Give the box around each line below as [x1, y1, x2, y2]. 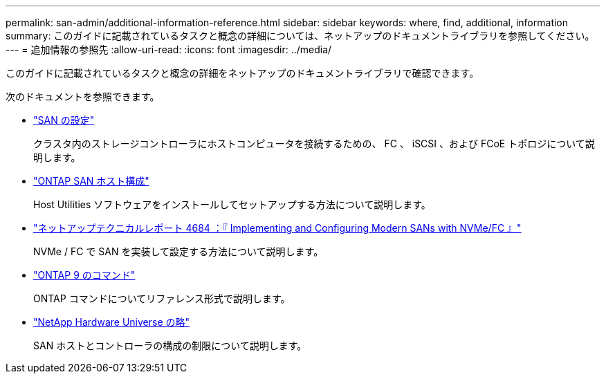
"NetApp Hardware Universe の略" [33, 316, 190, 328]
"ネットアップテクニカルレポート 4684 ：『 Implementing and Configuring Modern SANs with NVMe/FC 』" [33, 222, 522, 234]
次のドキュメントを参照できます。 [6, 91, 160, 102]
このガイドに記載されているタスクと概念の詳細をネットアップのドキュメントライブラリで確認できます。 [6, 67, 479, 79]
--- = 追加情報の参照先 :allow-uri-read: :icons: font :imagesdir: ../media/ [6, 44, 332, 55]
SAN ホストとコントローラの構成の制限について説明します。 [33, 340, 307, 351]
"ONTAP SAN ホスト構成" [33, 175, 149, 187]
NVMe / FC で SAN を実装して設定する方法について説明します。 [33, 246, 324, 257]
